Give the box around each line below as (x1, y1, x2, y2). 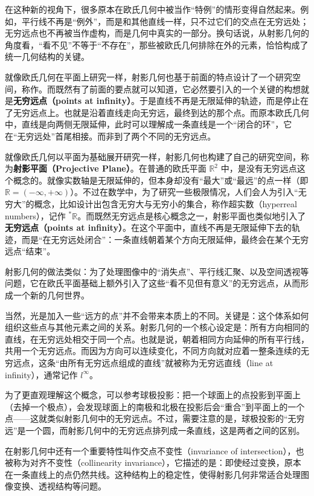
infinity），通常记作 (5, 368, 78, 381)
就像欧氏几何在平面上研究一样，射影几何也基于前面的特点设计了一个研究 (5, 70, 292, 83)
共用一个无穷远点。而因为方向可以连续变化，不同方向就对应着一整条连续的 (5, 344, 301, 357)
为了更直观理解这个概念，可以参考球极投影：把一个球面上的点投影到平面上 (5, 388, 301, 401)
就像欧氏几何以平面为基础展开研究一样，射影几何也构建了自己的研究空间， (5, 150, 301, 163)
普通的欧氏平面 (147, 162, 207, 175)
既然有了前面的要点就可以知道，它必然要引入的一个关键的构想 (55, 82, 301, 95)
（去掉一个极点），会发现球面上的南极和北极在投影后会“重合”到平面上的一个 (5, 400, 305, 413)
